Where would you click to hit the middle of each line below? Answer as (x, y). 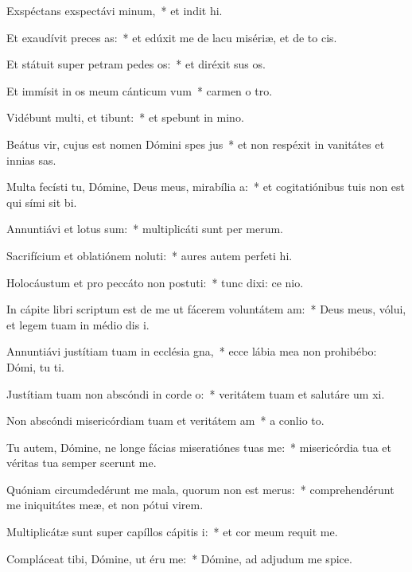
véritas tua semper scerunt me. (82, 463)
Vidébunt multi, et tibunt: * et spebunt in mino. (125, 117)
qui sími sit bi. (42, 202)
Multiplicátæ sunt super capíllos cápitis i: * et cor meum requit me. (172, 532)
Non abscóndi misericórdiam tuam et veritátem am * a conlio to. (165, 420)
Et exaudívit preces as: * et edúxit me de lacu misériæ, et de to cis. (172, 37)
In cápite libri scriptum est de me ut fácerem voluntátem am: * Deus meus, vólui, (206, 309)
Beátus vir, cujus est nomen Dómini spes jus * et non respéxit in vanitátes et (196, 144)
